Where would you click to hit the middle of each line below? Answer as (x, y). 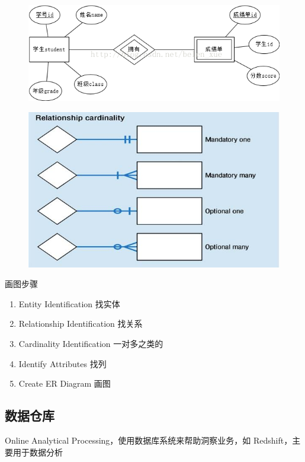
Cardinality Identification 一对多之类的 (91, 344)
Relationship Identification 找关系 (81, 324)
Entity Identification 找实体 (69, 303)
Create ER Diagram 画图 (65, 383)
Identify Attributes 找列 (62, 363)
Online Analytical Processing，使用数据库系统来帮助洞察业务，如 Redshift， (149, 440)
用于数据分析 (38, 452)
